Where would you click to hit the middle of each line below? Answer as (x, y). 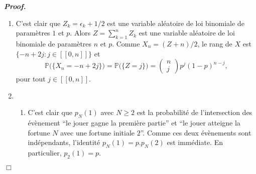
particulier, (45, 153)
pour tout (31, 79)
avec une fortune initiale (98, 132)
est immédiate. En (195, 142)
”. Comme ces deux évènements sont (196, 132)
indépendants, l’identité (64, 142)
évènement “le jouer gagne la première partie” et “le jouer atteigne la (134, 123)
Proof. (15, 6)
